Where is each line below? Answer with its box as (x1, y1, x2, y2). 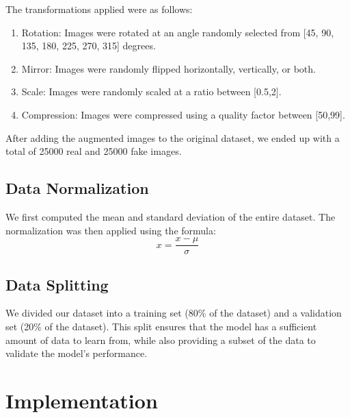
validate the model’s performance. (5, 346, 148, 360)
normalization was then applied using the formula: (5, 223, 216, 237)
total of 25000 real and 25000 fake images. (5, 144, 182, 158)
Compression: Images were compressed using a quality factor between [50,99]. (21, 107, 345, 121)
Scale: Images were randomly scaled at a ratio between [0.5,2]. (21, 84, 282, 99)
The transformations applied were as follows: (5, 2, 193, 16)
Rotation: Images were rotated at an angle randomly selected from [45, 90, (21, 25, 334, 39)
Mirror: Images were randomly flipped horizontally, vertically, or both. (21, 61, 316, 75)
